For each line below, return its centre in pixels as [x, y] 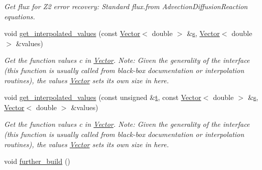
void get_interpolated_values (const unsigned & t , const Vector [103, 97]
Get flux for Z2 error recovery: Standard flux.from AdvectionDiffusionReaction [126, 6]
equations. [20, 16]
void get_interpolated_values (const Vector [72, 33]
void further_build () [37, 161]
